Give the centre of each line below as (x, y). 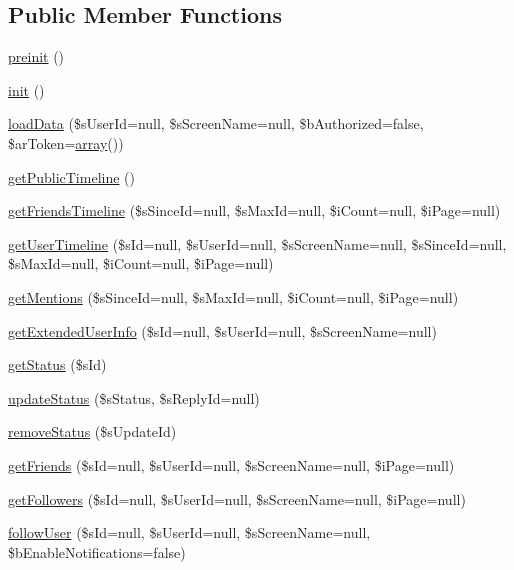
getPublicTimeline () (71, 176)
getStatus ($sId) (57, 364)
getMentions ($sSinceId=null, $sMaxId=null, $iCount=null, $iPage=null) (233, 296)
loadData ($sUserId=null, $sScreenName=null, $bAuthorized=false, (216, 123)
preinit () (36, 56)
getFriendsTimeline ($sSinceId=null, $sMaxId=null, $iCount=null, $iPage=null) (254, 210)
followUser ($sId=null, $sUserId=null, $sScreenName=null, (189, 532)
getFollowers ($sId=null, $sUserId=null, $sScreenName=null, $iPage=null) (237, 498)
